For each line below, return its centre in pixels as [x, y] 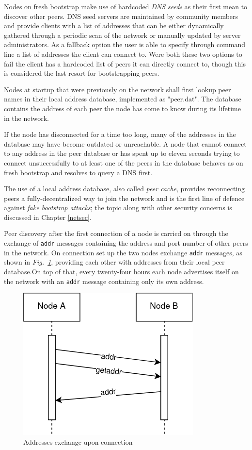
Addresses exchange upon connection [78, 442]
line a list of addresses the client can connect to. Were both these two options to [123, 54]
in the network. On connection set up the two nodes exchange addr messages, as [123, 252]
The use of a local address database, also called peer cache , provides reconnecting [124, 189]
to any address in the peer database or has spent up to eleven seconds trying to [122, 153]
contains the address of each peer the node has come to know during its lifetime [122, 108]
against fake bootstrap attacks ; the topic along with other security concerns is [118, 208]
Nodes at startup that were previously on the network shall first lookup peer [118, 89]
